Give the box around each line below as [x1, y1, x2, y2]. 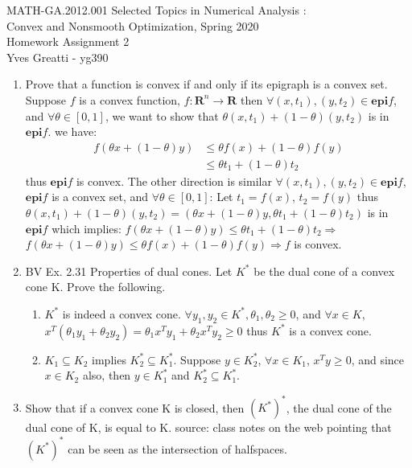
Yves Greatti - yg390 [6, 48, 109, 65]
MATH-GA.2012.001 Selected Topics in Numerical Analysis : [6, 2, 307, 18]
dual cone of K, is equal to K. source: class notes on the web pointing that [25, 419, 392, 436]
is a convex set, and [51, 188, 149, 205]
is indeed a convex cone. [62, 305, 181, 322]
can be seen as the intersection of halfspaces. [68, 440, 287, 457]
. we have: [47, 123, 97, 140]
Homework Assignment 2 [6, 33, 130, 50]
